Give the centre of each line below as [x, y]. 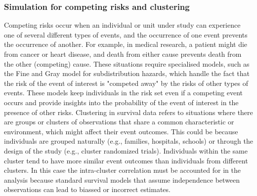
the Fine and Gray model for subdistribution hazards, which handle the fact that [127, 73]
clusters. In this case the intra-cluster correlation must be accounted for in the [122, 170]
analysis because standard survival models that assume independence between [122, 179]
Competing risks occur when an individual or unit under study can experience [122, 25]
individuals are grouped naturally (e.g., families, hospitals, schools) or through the [128, 141]
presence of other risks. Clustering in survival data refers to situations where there [128, 112]
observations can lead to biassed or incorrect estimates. [87, 189]
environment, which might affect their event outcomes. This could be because [121, 131]
